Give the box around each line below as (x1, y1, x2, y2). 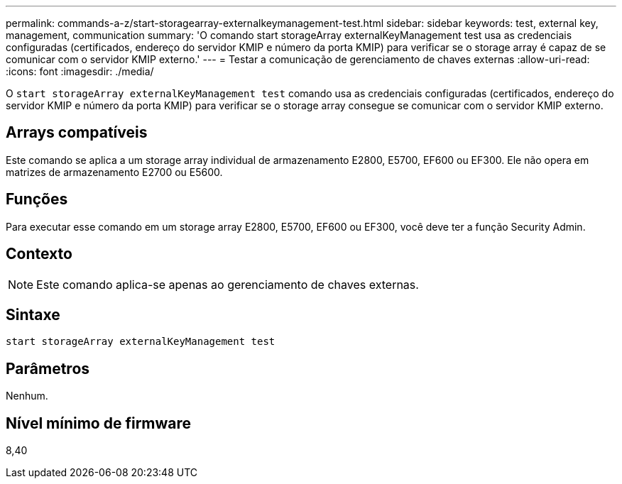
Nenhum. (6, 390, 48, 402)
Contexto (6, 245, 72, 263)
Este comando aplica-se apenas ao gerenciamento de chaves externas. (36, 277, 419, 292)
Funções (6, 190, 68, 209)
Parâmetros (6, 359, 90, 378)
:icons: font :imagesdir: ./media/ (6, 65, 154, 77)
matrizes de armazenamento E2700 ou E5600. (6, 165, 223, 178)
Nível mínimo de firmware (6, 414, 192, 432)
